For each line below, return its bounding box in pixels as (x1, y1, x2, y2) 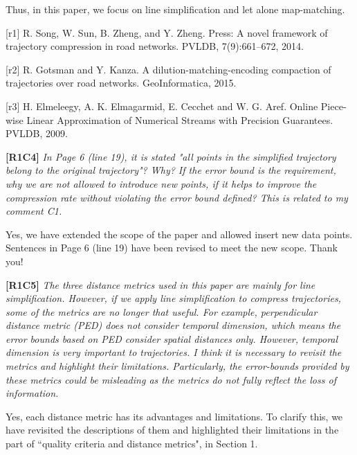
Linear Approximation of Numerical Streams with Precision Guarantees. (26, 112, 333, 127)
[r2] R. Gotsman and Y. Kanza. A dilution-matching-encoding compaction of (6, 62, 331, 76)
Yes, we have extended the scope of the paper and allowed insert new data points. (6, 226, 353, 241)
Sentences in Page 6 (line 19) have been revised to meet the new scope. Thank (6, 240, 338, 255)
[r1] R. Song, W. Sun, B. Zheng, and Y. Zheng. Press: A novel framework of (6, 25, 328, 39)
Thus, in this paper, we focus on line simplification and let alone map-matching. (6, 2, 345, 16)
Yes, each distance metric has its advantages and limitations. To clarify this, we (6, 409, 343, 423)
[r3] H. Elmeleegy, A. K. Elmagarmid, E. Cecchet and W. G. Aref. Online (6, 98, 318, 113)
